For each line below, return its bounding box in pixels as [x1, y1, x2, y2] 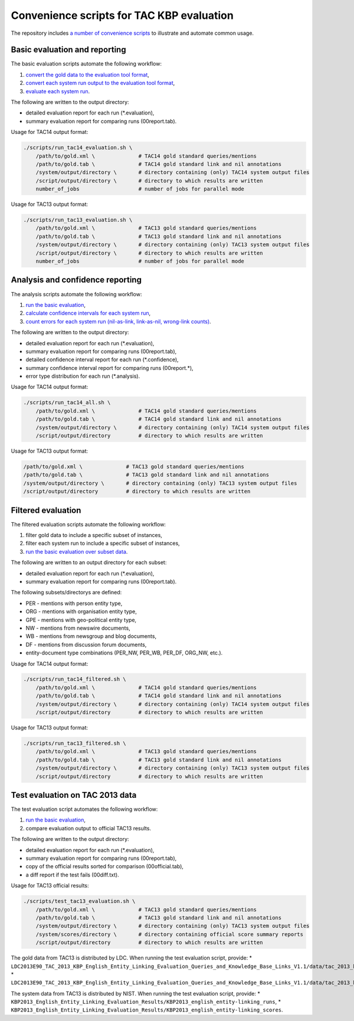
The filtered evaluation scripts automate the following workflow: [11, 521, 166, 528]
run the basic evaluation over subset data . [25, 548, 128, 555]
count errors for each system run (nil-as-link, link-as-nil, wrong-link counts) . [25, 318, 212, 325]
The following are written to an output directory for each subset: [11, 559, 167, 566]
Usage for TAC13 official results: [11, 882, 89, 889]
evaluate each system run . [25, 87, 90, 94]
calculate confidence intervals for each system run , [25, 310, 151, 317]
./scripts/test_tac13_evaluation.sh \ [23, 898, 136, 905]
